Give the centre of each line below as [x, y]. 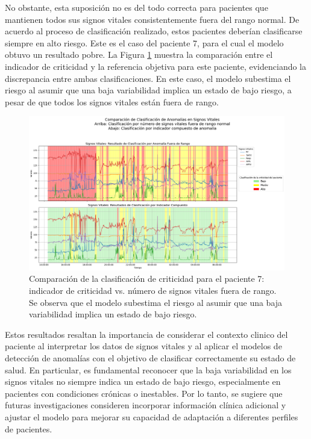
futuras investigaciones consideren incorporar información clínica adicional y [146, 405]
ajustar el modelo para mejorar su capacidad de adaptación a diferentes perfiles [152, 416]
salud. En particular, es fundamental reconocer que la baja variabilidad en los [148, 369]
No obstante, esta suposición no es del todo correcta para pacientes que [137, 7]
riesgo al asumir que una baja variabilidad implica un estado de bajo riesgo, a [148, 90]
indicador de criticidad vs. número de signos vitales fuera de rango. [153, 290]
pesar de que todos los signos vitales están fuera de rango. [112, 101]
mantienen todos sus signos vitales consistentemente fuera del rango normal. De [152, 19]
